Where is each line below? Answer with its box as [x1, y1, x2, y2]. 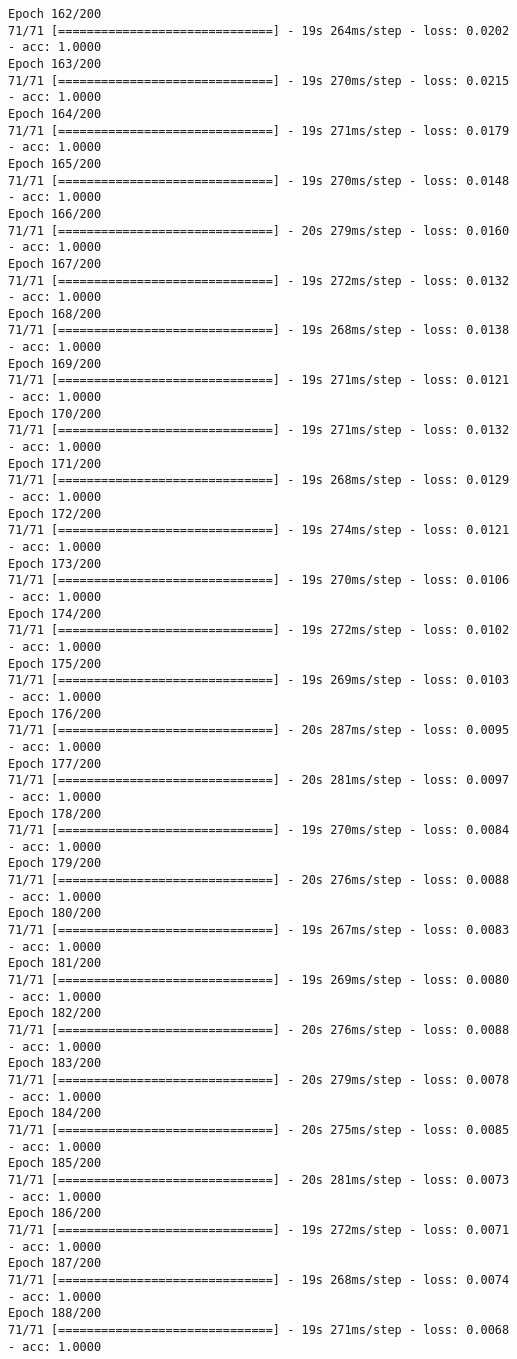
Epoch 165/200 [8, 156, 102, 171]
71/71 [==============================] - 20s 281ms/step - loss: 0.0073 [8, 1172, 510, 1187]
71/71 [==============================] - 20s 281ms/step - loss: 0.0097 [8, 773, 510, 788]
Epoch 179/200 [8, 856, 102, 871]
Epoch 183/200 [8, 1056, 102, 1071]
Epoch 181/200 [8, 956, 102, 971]
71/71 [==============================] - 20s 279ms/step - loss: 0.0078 [8, 1073, 510, 1087]
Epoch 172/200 [8, 506, 102, 521]
